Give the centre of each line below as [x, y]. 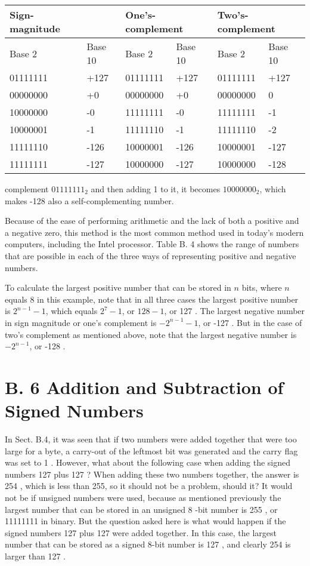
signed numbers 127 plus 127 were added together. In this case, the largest [141, 532]
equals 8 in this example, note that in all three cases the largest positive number [152, 299]
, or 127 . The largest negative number [235, 311]
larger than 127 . [35, 556]
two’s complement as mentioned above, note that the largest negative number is [151, 334]
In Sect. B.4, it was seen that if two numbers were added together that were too [151, 439]
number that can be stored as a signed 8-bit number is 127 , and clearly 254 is [148, 544]
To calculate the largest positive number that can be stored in [118, 287]
